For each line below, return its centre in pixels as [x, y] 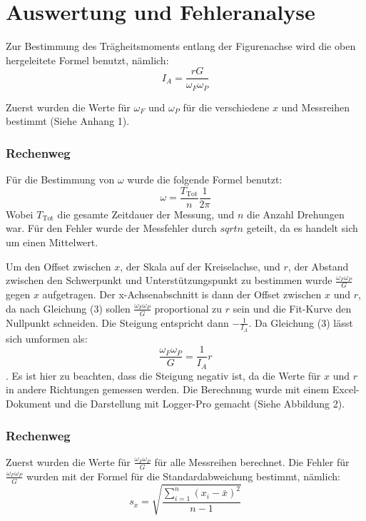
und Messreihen [316, 107]
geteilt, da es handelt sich [302, 228]
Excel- [346, 389]
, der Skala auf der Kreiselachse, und [200, 266]
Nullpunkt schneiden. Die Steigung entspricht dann [117, 322]
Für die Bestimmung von [60, 179]
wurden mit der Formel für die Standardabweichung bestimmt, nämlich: [183, 476]
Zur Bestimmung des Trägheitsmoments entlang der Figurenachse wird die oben [181, 46]
